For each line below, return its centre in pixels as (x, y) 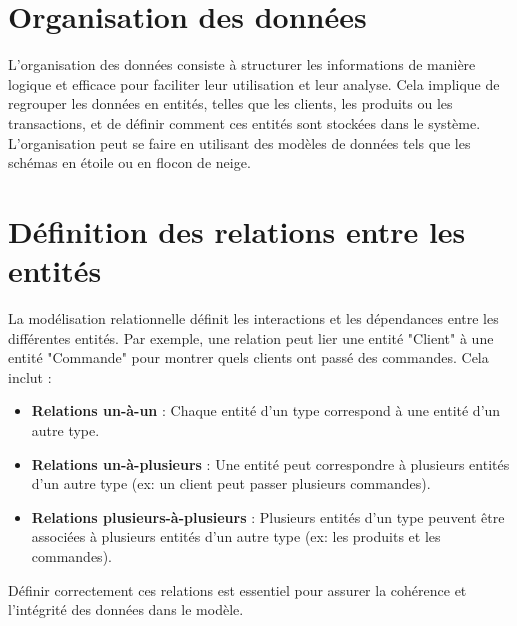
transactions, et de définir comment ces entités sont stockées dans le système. (244, 122)
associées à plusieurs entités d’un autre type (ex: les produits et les (236, 536)
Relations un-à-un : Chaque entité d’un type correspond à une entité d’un (266, 410)
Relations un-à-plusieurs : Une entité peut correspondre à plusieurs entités (270, 463)
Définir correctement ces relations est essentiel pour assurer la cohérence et (237, 589)
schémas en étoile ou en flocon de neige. (129, 162)
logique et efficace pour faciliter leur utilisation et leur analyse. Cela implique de (254, 83)
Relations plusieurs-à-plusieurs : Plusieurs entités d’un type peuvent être (268, 516)
